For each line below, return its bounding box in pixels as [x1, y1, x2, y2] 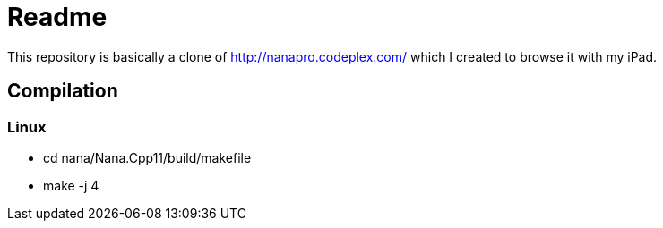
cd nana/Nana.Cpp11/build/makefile [43, 149, 252, 165]
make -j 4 [43, 177, 99, 193]
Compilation [7, 80, 118, 103]
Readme [7, 2, 108, 32]
